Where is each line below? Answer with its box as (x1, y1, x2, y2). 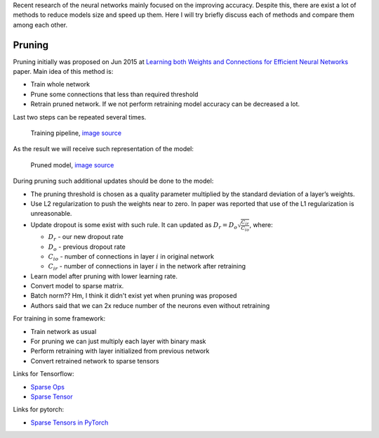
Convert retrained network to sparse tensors (30, 356, 159, 365)
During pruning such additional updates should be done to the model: (13, 176, 214, 186)
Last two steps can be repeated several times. (13, 112, 147, 121)
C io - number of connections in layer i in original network (48, 252, 214, 262)
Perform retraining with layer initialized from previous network (30, 347, 210, 355)
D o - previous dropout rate (48, 243, 126, 252)
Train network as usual (30, 327, 97, 335)
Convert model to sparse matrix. (30, 282, 124, 290)
